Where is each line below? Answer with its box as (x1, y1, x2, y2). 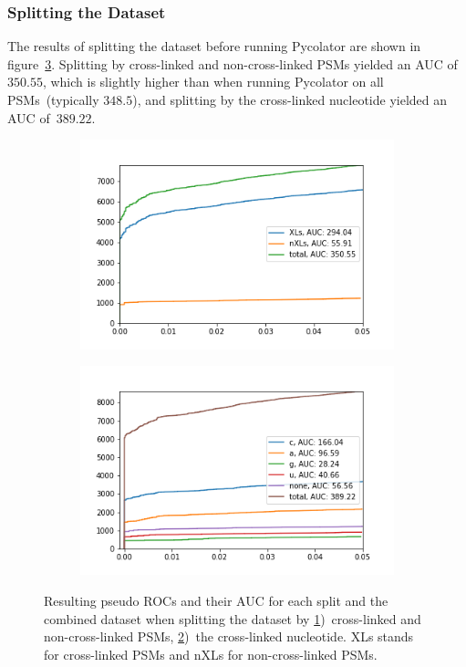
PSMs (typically (7, 90, 99, 109)
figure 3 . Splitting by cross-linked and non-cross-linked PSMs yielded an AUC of (7, 54, 458, 73)
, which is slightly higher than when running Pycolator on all (42, 72, 384, 91)
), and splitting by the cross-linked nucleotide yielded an (132, 90, 448, 109)
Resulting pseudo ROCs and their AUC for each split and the (44, 591, 388, 610)
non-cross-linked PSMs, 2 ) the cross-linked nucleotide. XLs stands (44, 627, 414, 646)
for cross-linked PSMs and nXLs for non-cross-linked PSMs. (44, 644, 378, 663)
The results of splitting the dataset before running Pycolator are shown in (7, 36, 421, 56)
